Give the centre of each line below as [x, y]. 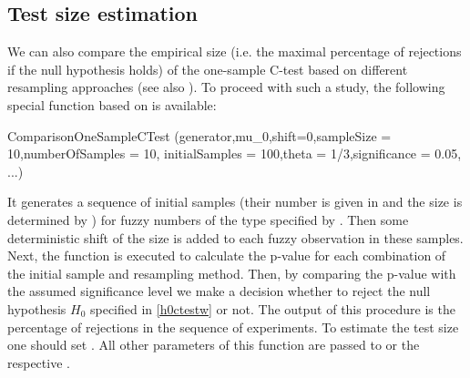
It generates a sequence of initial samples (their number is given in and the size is [235, 202]
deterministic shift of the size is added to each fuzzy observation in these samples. [235, 237]
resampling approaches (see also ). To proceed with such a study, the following [226, 87]
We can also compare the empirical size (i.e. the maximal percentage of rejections [235, 51]
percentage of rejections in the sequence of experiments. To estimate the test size [233, 327]
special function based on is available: [112, 104]
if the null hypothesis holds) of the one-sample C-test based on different [208, 69]
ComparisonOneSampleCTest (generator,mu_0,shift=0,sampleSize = [199, 135]
